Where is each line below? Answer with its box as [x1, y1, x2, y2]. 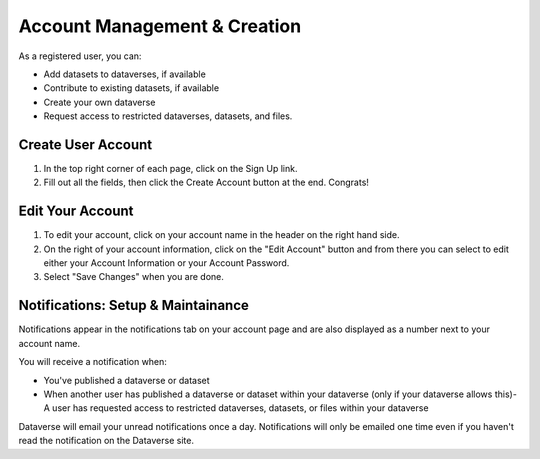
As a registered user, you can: [18, 50, 142, 62]
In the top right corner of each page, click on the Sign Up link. [43, 163, 298, 175]
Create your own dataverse [43, 96, 156, 108]
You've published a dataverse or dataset [43, 374, 210, 386]
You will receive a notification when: [18, 356, 167, 368]
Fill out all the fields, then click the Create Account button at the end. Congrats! [43, 176, 370, 189]
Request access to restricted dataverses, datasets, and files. [43, 110, 293, 122]
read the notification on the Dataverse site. [18, 435, 195, 447]
